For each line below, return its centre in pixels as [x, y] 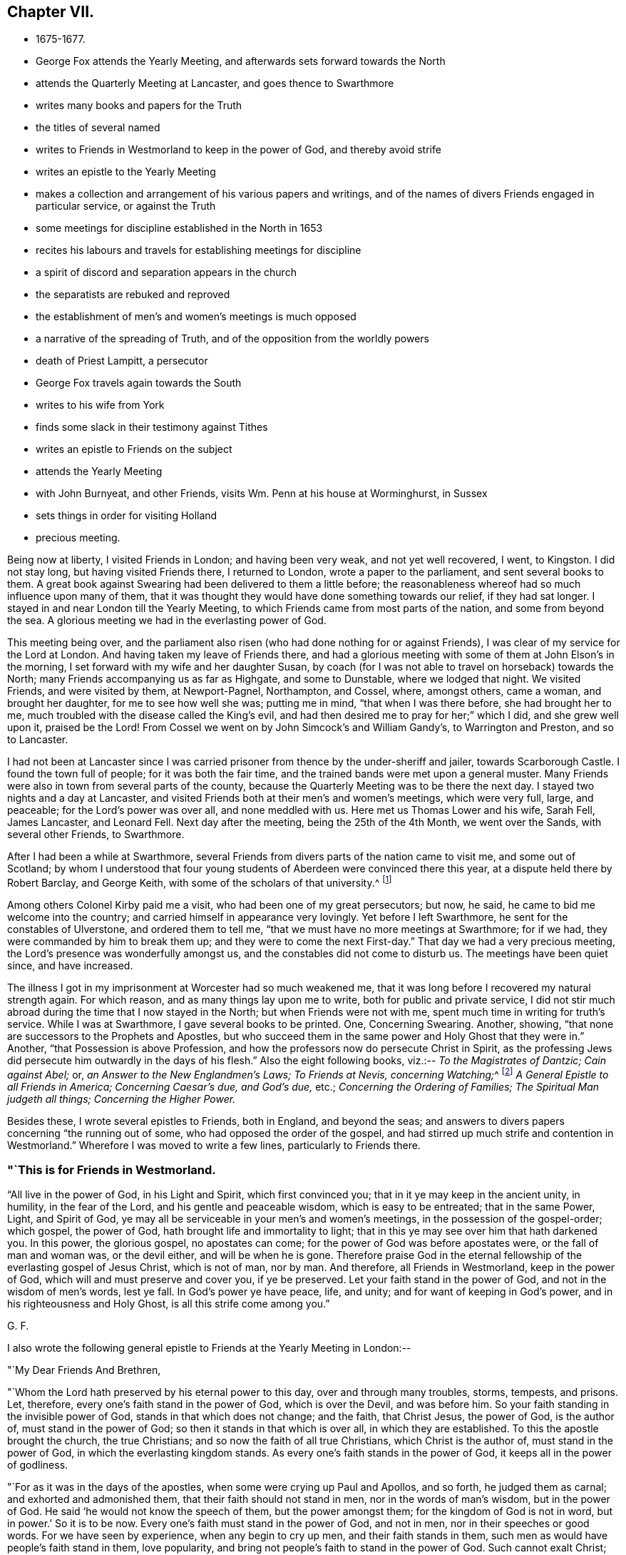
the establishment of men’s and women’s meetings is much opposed [196, 317]
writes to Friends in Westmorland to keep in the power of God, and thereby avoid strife [238, 150]
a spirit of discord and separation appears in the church [166, 272]
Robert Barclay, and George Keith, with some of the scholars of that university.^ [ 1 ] [200, 882]
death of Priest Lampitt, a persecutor [122, 361]
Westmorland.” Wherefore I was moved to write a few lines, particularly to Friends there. [214, 1145]
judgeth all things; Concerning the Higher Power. [122, 1098]
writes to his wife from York [100, 405]
